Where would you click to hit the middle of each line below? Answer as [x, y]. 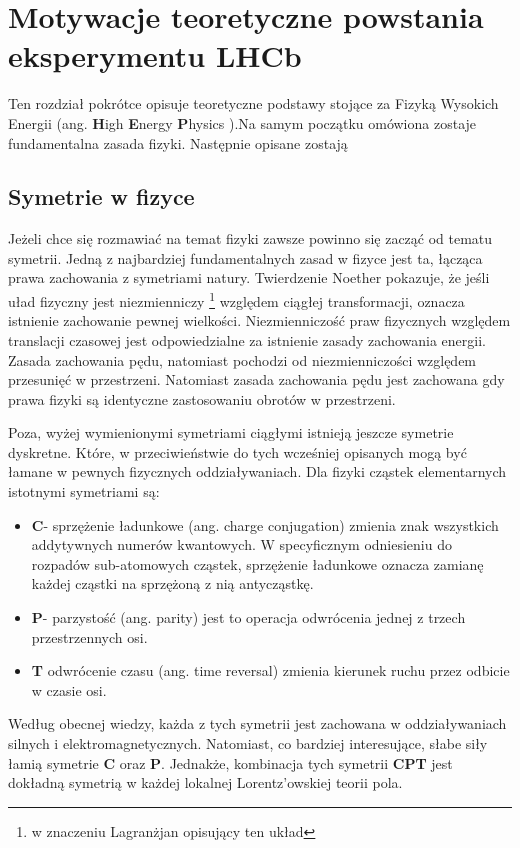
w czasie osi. [69, 689]
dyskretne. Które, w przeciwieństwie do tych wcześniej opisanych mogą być [237, 451]
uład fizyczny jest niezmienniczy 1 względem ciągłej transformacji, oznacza [236, 299]
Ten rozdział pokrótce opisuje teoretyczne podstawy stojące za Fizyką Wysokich [253, 103]
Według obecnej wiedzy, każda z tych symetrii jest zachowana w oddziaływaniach [257, 723]
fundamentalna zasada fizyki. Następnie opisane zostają [178, 142]
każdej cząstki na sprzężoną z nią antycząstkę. [172, 583]
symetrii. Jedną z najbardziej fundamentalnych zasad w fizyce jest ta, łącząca [245, 257]
